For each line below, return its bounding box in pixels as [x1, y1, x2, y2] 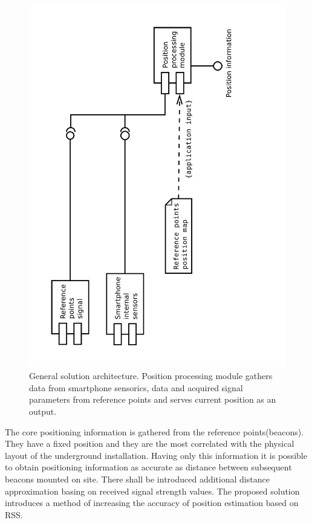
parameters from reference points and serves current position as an [29, 393, 276, 406]
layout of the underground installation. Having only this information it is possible [5, 449, 307, 461]
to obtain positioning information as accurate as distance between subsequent [5, 461, 292, 473]
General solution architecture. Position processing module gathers [29, 369, 273, 382]
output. [29, 405, 57, 418]
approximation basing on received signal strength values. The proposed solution [5, 484, 300, 497]
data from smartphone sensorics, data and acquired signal [29, 381, 243, 394]
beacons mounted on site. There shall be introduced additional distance [5, 473, 270, 486]
